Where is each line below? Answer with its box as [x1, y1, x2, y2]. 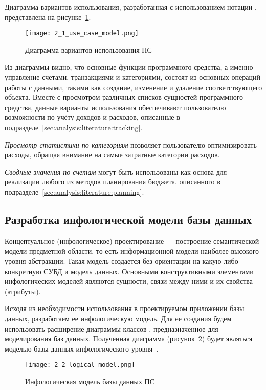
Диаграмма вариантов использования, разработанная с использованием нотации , [5, 2, 257, 12]
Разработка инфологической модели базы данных [5, 211, 252, 227]
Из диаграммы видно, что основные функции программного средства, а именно [5, 61, 253, 72]
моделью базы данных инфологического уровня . [5, 343, 159, 354]
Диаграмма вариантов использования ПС [25, 44, 152, 55]
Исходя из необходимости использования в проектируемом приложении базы [5, 303, 245, 314]
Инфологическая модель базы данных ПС [25, 376, 155, 386]
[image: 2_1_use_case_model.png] [25, 30, 139, 37]
